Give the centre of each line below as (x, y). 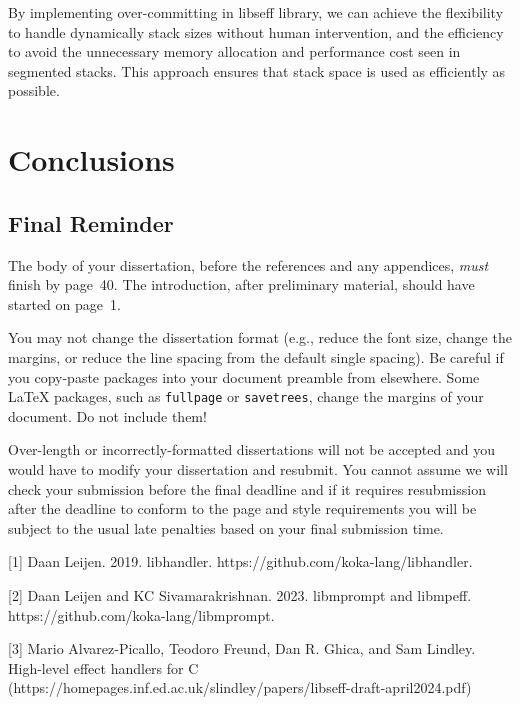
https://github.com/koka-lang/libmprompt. (141, 614)
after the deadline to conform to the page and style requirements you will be (242, 508)
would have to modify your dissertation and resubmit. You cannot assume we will (258, 468)
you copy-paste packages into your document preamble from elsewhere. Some (244, 376)
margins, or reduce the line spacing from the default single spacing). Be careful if (256, 356)
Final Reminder (91, 222)
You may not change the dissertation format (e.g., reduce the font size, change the (260, 337)
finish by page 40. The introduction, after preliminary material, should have (241, 284)
